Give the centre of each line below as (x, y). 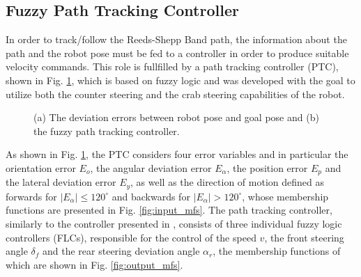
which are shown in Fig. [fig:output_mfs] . (94, 264)
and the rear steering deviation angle (121, 251)
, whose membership (285, 196)
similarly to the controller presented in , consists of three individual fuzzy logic (174, 224)
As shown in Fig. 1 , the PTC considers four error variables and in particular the (177, 154)
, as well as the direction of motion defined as (227, 182)
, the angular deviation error (151, 167)
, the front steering (304, 237)
